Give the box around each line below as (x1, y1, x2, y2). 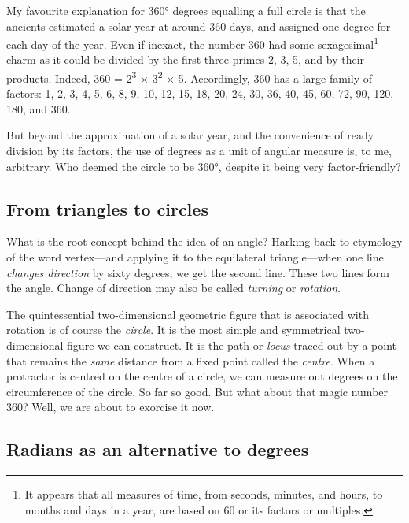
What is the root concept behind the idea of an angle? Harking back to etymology (6, 233, 403, 250)
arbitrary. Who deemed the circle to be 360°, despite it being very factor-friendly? (6, 158, 401, 174)
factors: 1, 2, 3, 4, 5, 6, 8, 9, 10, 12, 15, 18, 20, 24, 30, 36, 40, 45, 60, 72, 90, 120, (6, 85, 394, 102)
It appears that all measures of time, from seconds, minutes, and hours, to (24, 486, 383, 503)
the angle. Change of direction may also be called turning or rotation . (6, 280, 341, 296)
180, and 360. (6, 100, 71, 117)
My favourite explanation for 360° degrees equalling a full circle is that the (6, 2, 366, 18)
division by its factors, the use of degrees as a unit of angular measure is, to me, (6, 143, 392, 159)
